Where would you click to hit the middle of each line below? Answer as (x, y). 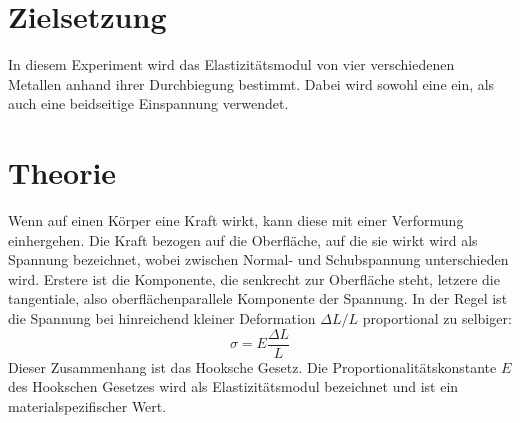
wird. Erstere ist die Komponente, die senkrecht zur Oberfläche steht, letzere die (254, 278)
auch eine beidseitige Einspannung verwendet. (148, 103)
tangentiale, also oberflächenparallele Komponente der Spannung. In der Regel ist (258, 298)
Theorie (62, 172)
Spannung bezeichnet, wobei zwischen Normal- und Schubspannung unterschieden (258, 259)
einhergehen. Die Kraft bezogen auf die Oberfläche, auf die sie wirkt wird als (243, 239)
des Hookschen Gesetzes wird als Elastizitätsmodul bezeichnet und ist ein (233, 386)
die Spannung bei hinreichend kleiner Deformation (162, 318)
